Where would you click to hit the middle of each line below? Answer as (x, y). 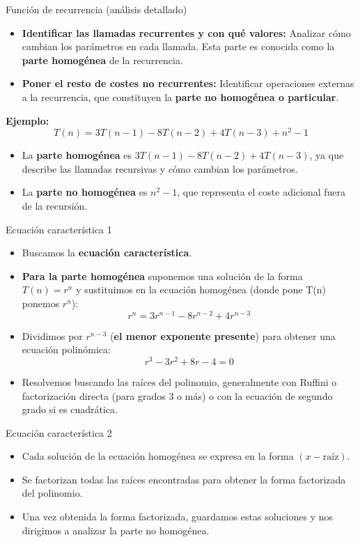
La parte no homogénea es (85, 192)
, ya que (327, 155)
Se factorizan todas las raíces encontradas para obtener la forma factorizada (184, 479)
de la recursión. (55, 206)
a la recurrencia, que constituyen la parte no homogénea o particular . (180, 96)
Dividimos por (52, 335)
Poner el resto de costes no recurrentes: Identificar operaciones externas (188, 83)
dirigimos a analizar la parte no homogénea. (116, 530)
